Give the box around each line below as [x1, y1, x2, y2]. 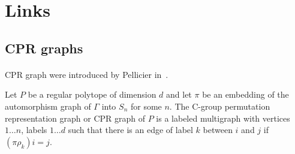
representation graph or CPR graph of [5, 111, 146, 124]
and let [166, 88, 192, 101]
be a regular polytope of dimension [28, 88, 156, 101]
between [203, 123, 233, 136]
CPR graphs [5, 38, 83, 57]
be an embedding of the [202, 88, 289, 101]
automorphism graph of [5, 99, 91, 112]
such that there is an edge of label [68, 123, 193, 136]
